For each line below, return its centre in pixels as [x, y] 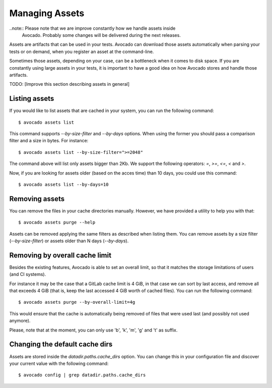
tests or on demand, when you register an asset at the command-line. [82, 51]
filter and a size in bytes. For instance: [49, 141]
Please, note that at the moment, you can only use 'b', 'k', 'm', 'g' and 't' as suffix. [93, 330]
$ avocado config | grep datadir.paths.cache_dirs [82, 375]
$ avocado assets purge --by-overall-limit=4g [77, 302]
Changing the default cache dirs [61, 344]
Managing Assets [47, 13]
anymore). [20, 321]
